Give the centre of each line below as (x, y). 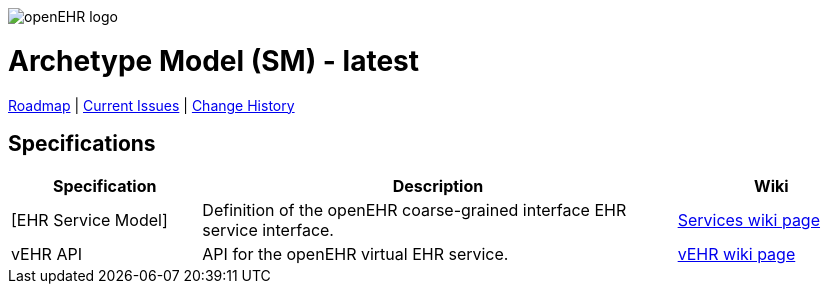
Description (438, 186)
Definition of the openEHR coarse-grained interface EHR (414, 210)
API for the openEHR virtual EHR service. (355, 254)
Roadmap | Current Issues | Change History (151, 105)
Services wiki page (749, 220)
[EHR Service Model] (89, 220)
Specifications (82, 143)
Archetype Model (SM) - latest (214, 60)
